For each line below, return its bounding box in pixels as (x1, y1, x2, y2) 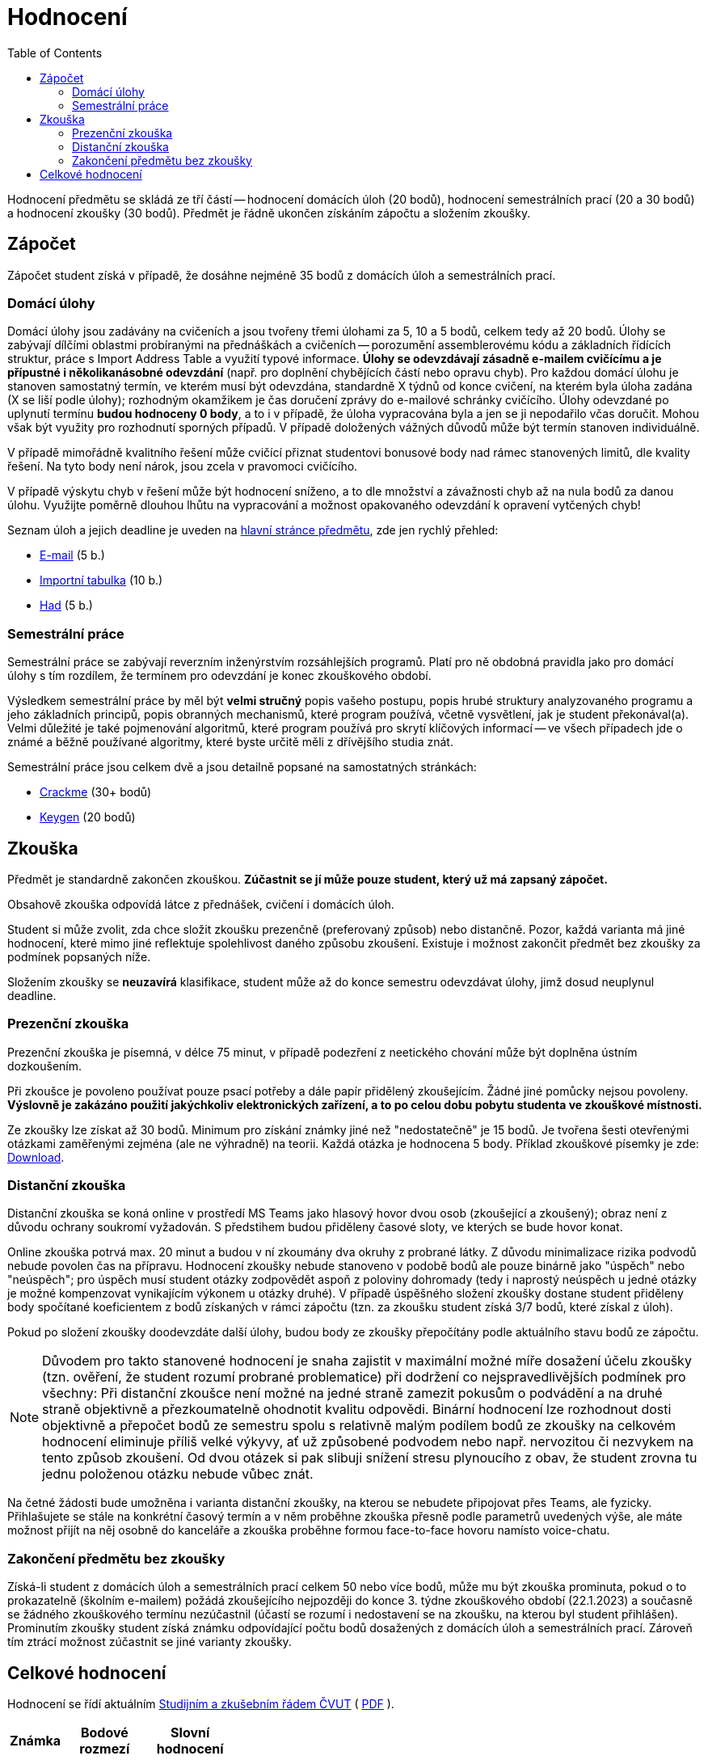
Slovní (171, 1724, 210, 1741)
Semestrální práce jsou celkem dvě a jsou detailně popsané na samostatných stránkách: (7, 760, 477, 774)
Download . (7, 1150, 65, 1164)
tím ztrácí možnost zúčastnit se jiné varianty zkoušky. (7, 1635, 292, 1649)
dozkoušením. (7, 1058, 82, 1073)
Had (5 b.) (40, 598, 93, 613)
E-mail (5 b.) (40, 548, 105, 563)
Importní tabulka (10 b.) (40, 573, 163, 588)
